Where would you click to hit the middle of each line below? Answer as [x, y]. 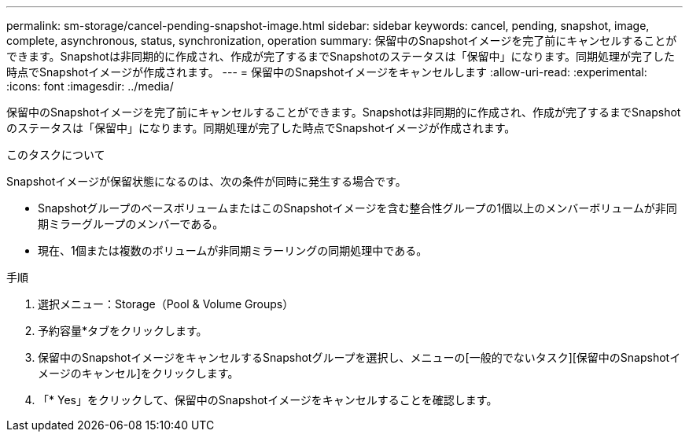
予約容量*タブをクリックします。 [123, 331]
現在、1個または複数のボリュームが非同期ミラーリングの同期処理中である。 [233, 250]
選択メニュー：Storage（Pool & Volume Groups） [166, 304]
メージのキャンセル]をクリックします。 [138, 373]
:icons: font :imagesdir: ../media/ [90, 86]
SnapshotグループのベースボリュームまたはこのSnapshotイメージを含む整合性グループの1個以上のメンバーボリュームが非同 [357, 208]
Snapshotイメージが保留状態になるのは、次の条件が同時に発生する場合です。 [206, 181]
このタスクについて [56, 155]
